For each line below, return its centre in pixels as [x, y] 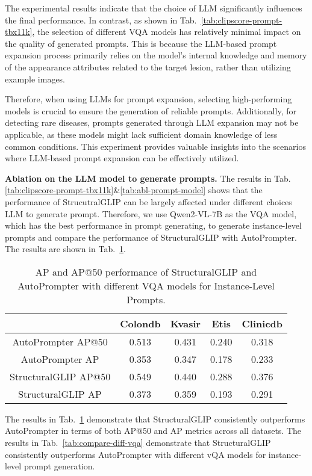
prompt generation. [59, 466]
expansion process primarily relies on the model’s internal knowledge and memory [156, 55]
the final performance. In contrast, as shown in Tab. [101, 20]
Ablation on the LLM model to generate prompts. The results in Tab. [148, 178]
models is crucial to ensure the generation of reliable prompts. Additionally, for [151, 110]
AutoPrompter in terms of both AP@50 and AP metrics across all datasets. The [153, 431]
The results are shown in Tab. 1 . [65, 249]
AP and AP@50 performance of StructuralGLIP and [146, 271]
